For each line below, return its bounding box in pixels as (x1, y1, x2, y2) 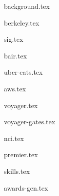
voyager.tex (4, 100, 38, 110)
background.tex (4, 1, 50, 11)
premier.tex (4, 149, 38, 160)
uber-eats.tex (4, 67, 43, 77)
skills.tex (4, 166, 30, 176)
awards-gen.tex (4, 182, 48, 193)
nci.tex (4, 133, 24, 143)
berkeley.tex (4, 17, 39, 28)
